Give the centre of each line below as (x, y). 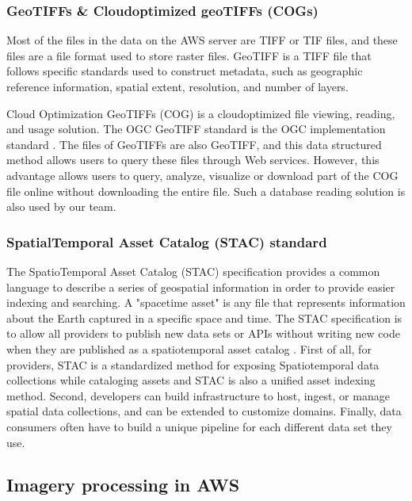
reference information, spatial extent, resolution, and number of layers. (177, 86)
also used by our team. (61, 207)
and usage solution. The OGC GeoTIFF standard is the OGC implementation (196, 129)
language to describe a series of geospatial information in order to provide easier (201, 287)
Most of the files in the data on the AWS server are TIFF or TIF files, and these (202, 40)
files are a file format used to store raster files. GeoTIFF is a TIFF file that (189, 55)
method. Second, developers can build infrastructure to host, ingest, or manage (198, 395)
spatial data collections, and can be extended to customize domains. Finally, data (204, 411)
